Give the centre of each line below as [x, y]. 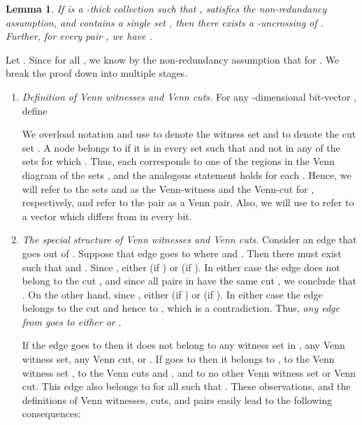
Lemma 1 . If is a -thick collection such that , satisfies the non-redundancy [166, 8]
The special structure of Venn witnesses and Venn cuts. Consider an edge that [189, 239]
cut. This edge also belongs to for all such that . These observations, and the [186, 386]
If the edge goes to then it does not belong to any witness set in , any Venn [183, 345]
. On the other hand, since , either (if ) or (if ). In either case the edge [172, 294]
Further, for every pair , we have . [79, 36]
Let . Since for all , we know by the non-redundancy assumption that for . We [173, 59]
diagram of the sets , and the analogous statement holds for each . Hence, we [187, 174]
